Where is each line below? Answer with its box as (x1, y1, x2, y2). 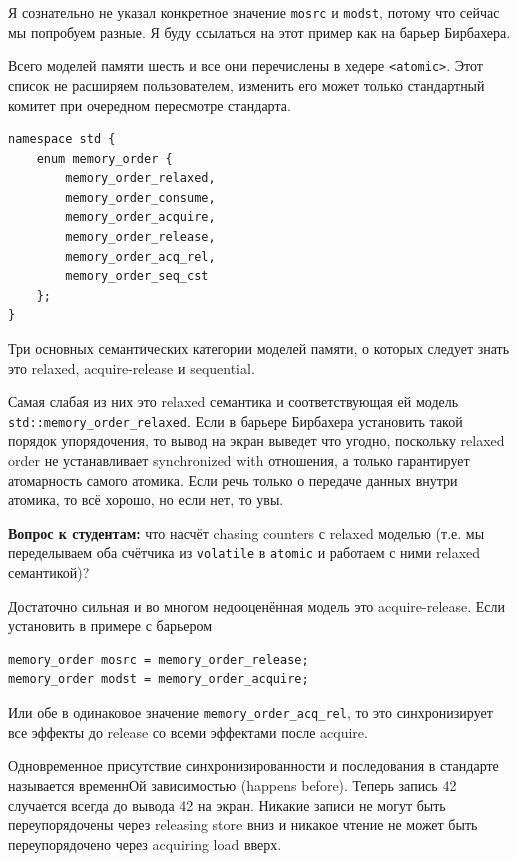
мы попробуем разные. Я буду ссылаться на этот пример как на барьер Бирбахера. (8, 21, 511, 42)
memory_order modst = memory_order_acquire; (8, 672, 309, 687)
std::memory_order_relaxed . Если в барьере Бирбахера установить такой (8, 410, 463, 431)
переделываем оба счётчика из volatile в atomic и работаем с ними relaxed (8, 542, 481, 563)
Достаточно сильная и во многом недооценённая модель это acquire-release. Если (8, 595, 506, 616)
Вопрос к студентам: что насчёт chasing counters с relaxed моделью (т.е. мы (8, 522, 485, 543)
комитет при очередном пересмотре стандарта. (8, 94, 291, 115)
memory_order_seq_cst (65, 269, 209, 284)
